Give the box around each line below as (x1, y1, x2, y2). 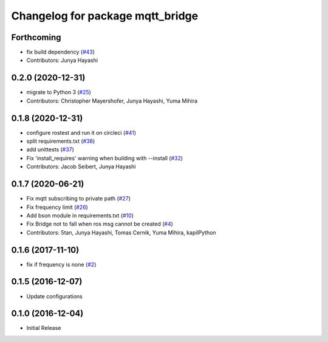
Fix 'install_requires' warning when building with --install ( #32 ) (26, 154, 183, 162)
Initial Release (26, 324, 61, 332)
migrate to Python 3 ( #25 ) (26, 89, 91, 96)
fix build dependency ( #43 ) (26, 49, 95, 56)
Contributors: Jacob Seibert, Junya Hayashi (26, 163, 136, 170)
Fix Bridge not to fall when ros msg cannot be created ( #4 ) (26, 221, 173, 228)
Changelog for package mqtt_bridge (11, 9, 199, 22)
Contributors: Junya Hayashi (26, 56, 98, 64)
